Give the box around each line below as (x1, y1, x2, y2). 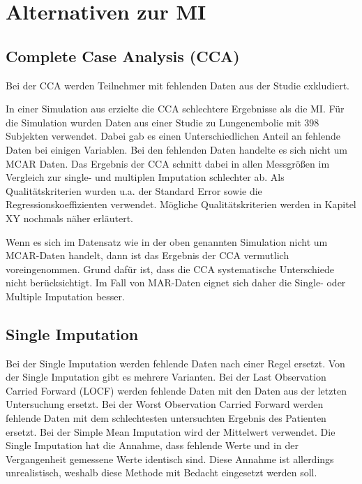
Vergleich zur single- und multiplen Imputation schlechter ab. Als (6, 170, 285, 184)
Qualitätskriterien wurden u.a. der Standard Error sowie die (6, 183, 262, 198)
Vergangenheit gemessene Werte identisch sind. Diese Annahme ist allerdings (6, 451, 334, 466)
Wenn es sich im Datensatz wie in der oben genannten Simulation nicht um (6, 234, 328, 249)
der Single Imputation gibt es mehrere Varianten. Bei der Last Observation (6, 369, 326, 384)
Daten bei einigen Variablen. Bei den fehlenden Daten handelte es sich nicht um (6, 142, 347, 156)
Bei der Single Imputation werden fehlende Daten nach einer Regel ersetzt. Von (6, 355, 345, 370)
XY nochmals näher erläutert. (6, 210, 133, 225)
